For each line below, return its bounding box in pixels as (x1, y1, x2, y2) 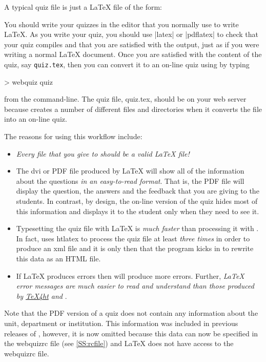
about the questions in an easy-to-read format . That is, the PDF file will (16, 175, 244, 186)
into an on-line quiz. (4, 113, 67, 124)
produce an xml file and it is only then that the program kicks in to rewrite (16, 243, 254, 254)
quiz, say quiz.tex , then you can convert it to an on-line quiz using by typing (4, 59, 250, 69)
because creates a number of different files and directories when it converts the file (4, 103, 262, 114)
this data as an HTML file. (16, 253, 101, 263)
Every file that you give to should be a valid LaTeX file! (16, 148, 190, 159)
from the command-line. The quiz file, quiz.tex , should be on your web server (4, 93, 247, 104)
